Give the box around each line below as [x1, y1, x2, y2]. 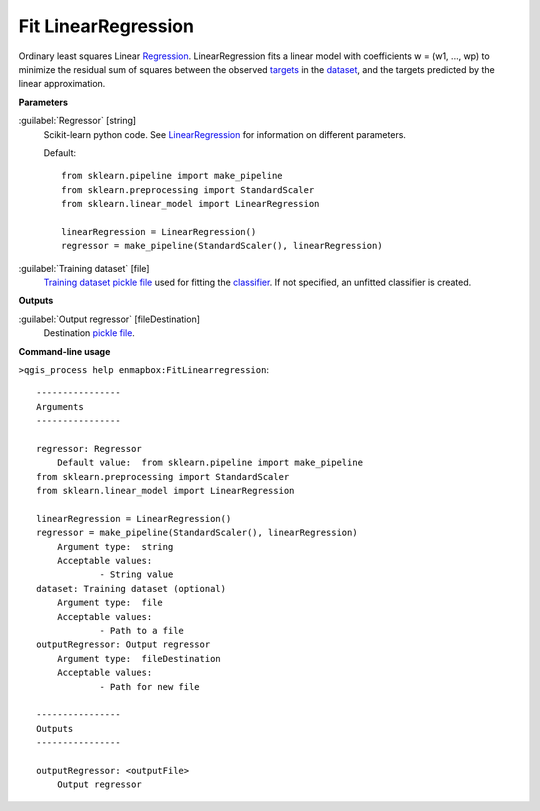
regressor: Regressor [36, 443, 142, 454]
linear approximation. [18, 78, 106, 90]
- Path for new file [99, 681, 200, 692]
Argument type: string [56, 541, 174, 552]
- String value [99, 569, 174, 580]
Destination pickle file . [43, 327, 135, 339]
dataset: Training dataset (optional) [36, 583, 227, 594]
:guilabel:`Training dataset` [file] [18, 262, 150, 274]
